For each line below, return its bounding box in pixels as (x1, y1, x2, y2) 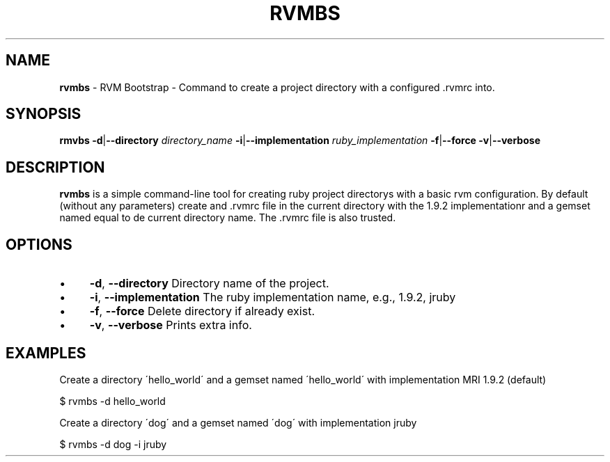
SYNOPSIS (6, 105, 81, 123)
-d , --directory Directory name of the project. (89, 276, 329, 291)
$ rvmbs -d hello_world (59, 395, 166, 407)
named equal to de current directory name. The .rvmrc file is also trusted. (59, 212, 396, 224)
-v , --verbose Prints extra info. (89, 318, 252, 333)
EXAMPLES (6, 344, 86, 362)
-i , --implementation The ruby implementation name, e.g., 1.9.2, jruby (89, 290, 456, 305)
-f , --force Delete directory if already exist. (89, 304, 315, 319)
